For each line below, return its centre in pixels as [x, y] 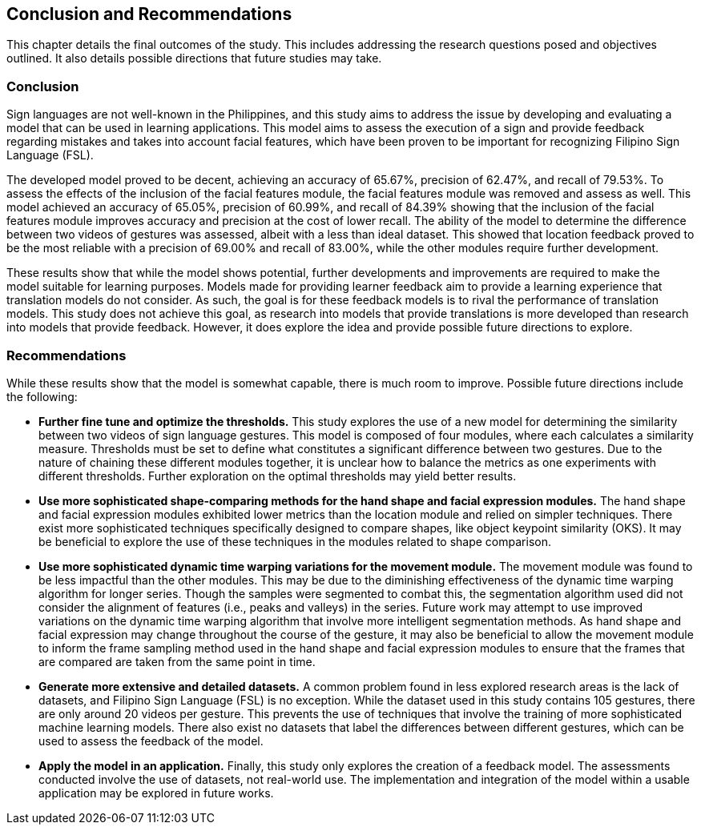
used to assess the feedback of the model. [151, 741]
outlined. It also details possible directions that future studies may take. [194, 58]
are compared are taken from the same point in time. [177, 661]
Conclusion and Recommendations [149, 14]
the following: [42, 396]
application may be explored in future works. [156, 793]
